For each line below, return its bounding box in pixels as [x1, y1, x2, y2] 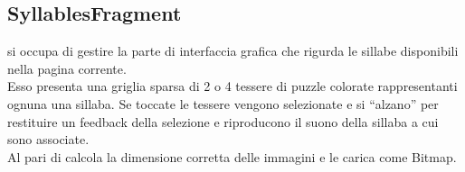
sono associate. [7, 130, 90, 149]
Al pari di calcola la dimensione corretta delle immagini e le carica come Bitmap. [7, 147, 457, 166]
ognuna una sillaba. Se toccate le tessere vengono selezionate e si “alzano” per [7, 94, 439, 113]
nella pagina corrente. [7, 59, 127, 77]
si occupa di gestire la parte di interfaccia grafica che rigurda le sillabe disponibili [7, 41, 459, 60]
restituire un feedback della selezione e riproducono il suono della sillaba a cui [7, 112, 439, 131]
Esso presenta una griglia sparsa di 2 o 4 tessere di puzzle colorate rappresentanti [7, 77, 458, 95]
